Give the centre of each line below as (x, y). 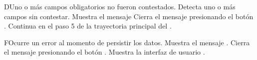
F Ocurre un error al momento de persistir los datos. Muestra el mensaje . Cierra (127, 42)
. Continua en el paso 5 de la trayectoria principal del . (88, 26)
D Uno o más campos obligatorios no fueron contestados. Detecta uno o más (120, 6)
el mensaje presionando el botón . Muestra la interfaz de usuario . (105, 52)
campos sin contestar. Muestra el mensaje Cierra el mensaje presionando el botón (129, 16)
